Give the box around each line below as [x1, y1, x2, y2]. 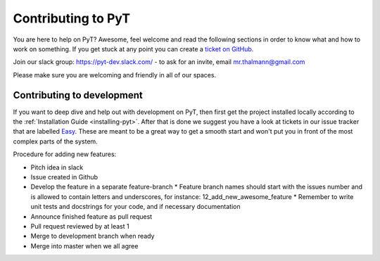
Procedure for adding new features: [13, 150, 117, 158]
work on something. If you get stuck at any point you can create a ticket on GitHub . [13, 44, 254, 53]
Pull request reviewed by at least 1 [30, 222, 129, 230]
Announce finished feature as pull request [30, 212, 153, 221]
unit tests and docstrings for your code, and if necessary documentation [30, 203, 241, 211]
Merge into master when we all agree [30, 241, 139, 250]
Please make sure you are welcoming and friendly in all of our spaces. [13, 70, 217, 79]
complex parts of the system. [13, 137, 98, 146]
